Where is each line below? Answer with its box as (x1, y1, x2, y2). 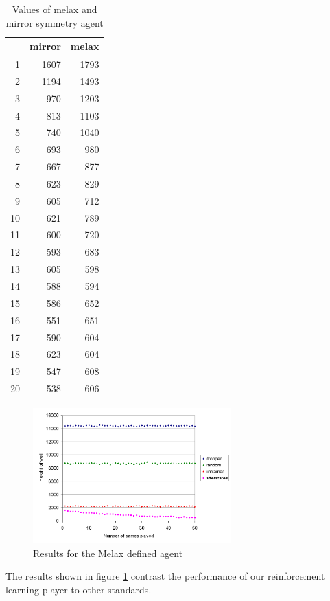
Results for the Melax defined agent (33, 545, 183, 560)
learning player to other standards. (5, 582, 152, 596)
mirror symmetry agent (5, 15, 104, 30)
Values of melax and (12, 2, 97, 16)
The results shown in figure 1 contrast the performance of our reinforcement (5, 569, 325, 583)
